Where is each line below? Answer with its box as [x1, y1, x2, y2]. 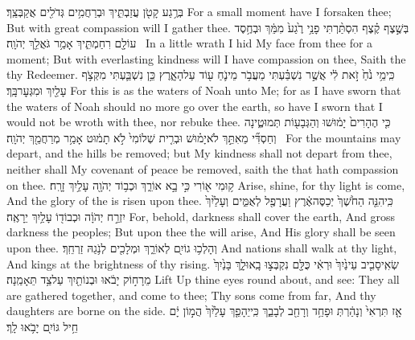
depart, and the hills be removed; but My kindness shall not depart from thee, [6, 145, 392, 162]
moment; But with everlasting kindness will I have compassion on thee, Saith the [6, 50, 406, 67]
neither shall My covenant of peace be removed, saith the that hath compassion [6, 160, 399, 177]
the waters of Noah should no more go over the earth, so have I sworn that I [6, 97, 383, 114]
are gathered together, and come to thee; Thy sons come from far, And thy [6, 286, 376, 303]
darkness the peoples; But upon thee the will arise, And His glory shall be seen [6, 223, 396, 240]
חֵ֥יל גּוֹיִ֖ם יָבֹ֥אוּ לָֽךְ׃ [6, 317, 78, 334]
